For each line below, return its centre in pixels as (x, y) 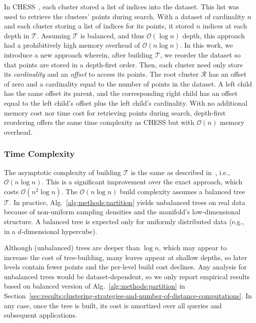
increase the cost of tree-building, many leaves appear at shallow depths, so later (126, 257)
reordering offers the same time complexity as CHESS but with (99, 122)
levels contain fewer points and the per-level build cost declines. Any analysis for (126, 267)
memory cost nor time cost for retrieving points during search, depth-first (115, 112)
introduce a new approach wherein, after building (78, 54)
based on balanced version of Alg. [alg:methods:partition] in (95, 286)
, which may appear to (193, 248)
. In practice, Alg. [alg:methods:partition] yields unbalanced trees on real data (127, 202)
